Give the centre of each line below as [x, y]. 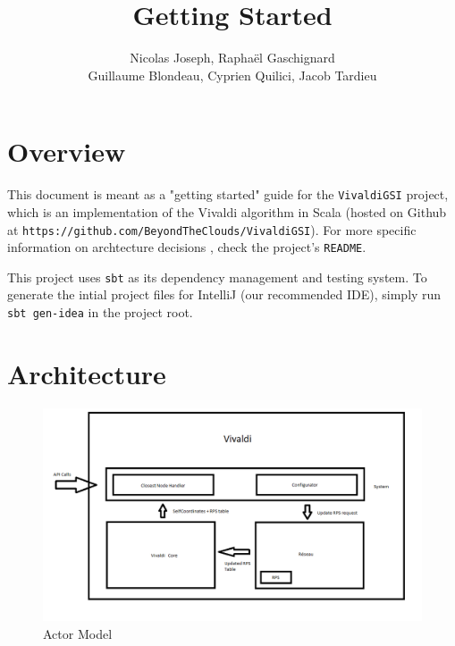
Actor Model [78, 633]
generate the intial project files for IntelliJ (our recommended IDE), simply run [224, 294]
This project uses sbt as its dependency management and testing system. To [217, 277]
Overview [67, 151]
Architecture [87, 373]
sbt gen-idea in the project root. [100, 312]
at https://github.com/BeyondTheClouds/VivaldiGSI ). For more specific [212, 229]
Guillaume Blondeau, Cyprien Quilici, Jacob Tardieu [232, 75]
